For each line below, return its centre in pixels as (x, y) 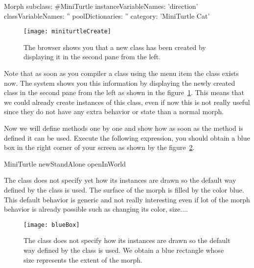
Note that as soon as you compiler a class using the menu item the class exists (121, 73)
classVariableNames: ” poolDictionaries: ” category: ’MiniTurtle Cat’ (107, 15)
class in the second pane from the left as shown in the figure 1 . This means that (124, 92)
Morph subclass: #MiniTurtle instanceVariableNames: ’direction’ (101, 6)
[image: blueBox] (52, 225)
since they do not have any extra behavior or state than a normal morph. (114, 111)
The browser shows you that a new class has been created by (115, 47)
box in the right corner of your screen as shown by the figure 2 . (99, 147)
